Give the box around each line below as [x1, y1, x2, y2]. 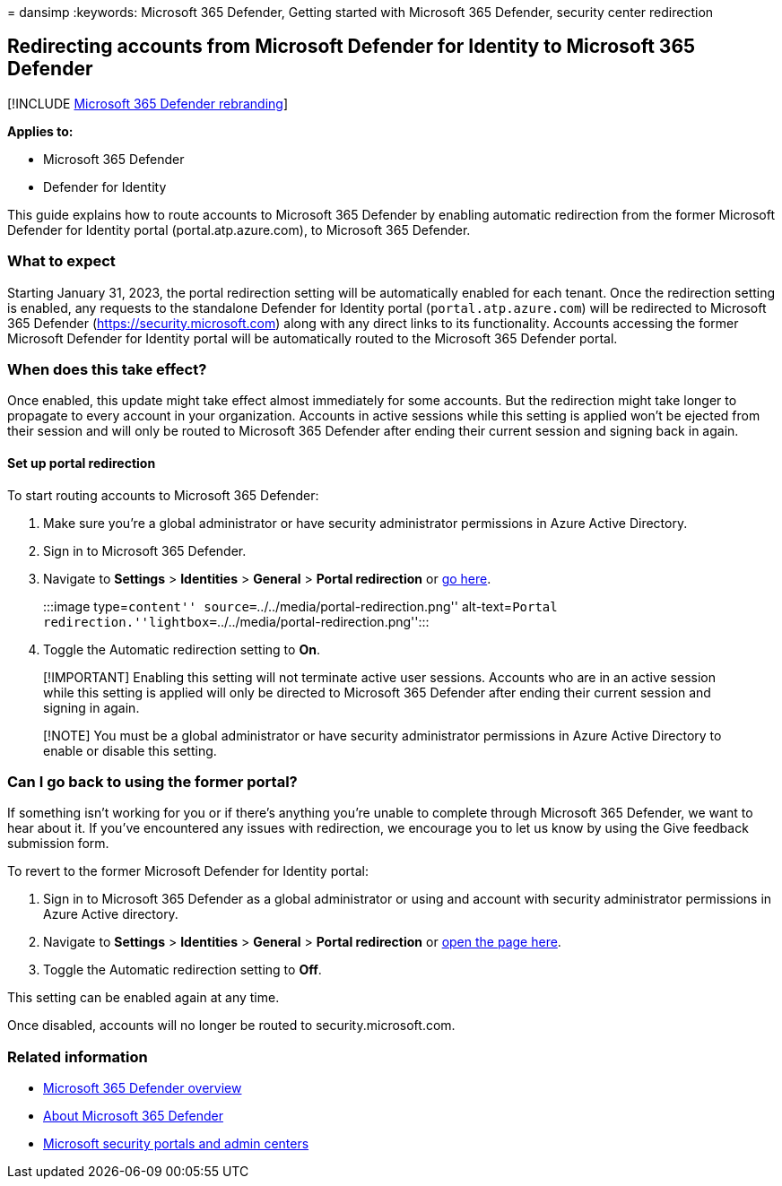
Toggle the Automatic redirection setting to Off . [43, 962, 322, 978]
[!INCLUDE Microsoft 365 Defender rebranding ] [7, 95, 289, 111]
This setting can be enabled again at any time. [7, 990, 280, 1006]
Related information [7, 1047, 148, 1066]
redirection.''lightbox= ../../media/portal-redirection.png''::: [43, 613, 430, 629]
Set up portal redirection [7, 454, 156, 471]
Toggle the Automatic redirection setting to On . [43, 641, 320, 657]
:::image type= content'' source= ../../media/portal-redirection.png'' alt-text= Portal [43, 598, 558, 614]
